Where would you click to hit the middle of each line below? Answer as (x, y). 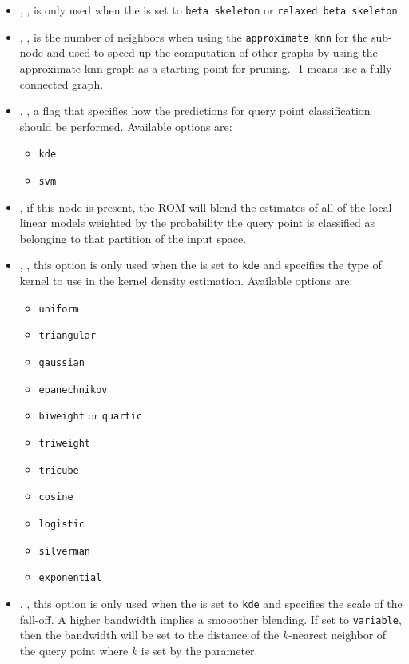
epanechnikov (73, 390)
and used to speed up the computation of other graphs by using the (212, 52)
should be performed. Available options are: (126, 126)
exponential (70, 578)
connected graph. (62, 83)
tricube (59, 470)
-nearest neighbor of (338, 635)
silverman (65, 551)
